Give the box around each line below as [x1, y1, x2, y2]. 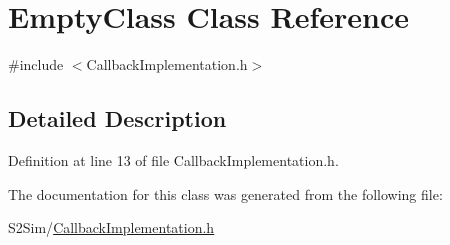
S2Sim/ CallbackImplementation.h [8, 217, 215, 238]
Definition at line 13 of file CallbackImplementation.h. [8, 149, 339, 170]
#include [8, 54, 64, 75]
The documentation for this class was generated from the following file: [8, 183, 443, 204]
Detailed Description [8, 103, 227, 134]
